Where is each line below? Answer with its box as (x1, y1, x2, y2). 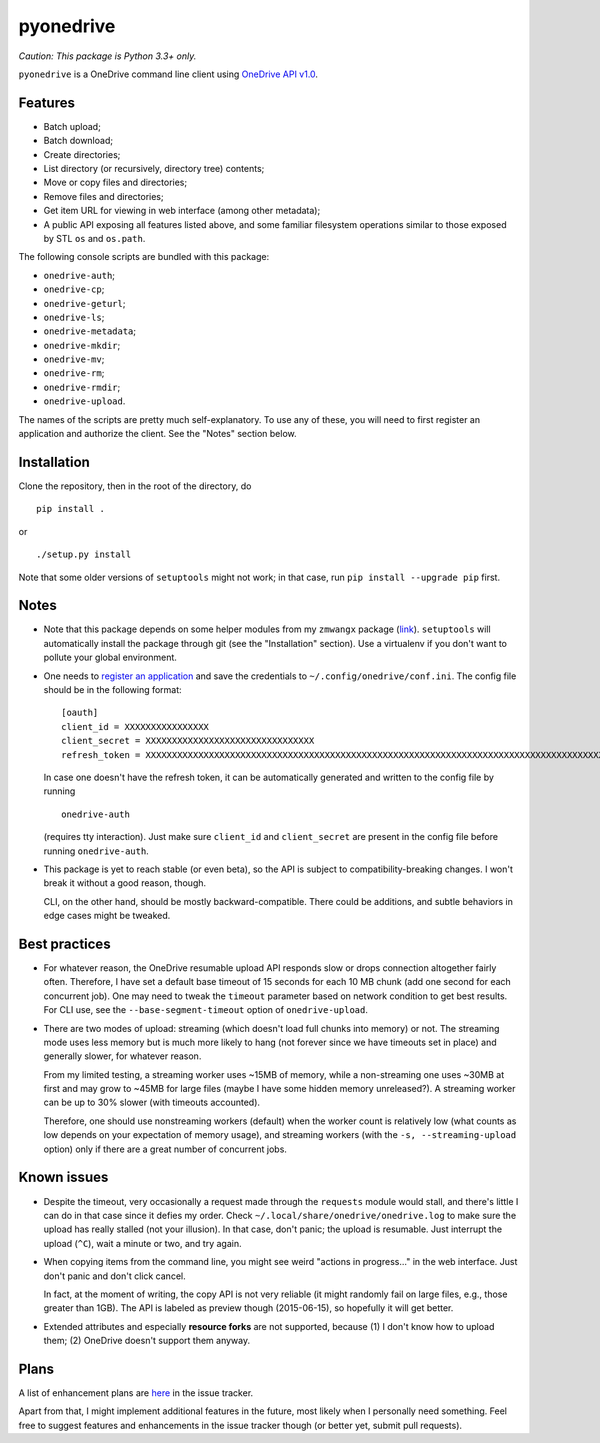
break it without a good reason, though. (43, 877, 207, 889)
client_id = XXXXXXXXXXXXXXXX (61, 721, 210, 732)
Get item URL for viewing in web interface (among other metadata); (43, 205, 321, 217)
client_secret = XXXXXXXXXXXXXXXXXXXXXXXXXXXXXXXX (61, 735, 315, 747)
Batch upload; (43, 120, 102, 132)
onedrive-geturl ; (43, 297, 126, 309)
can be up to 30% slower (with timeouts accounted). (43, 1096, 260, 1109)
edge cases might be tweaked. (43, 910, 171, 922)
